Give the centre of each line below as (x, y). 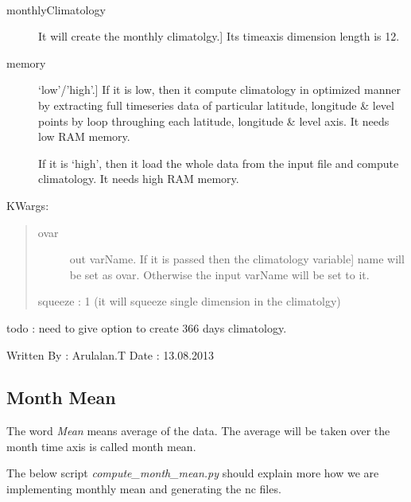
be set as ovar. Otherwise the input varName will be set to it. (219, 274)
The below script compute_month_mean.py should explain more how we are (193, 473)
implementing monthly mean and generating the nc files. (144, 489)
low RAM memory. (84, 136)
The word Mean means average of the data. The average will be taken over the (198, 431)
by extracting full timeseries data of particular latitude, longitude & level (216, 105)
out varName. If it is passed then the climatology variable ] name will (237, 259)
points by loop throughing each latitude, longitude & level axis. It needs (214, 121)
